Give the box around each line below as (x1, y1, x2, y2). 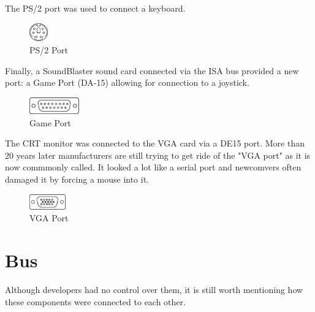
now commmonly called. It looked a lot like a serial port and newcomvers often (5, 161, 302, 173)
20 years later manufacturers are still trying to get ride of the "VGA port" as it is (5, 148, 311, 161)
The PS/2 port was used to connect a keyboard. (5, 2, 186, 14)
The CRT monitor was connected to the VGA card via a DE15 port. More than (5, 137, 305, 150)
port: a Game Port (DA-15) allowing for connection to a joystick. (5, 76, 249, 89)
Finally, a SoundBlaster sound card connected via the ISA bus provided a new (5, 64, 299, 77)
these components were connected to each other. (5, 295, 186, 308)
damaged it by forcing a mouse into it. (5, 173, 150, 186)
